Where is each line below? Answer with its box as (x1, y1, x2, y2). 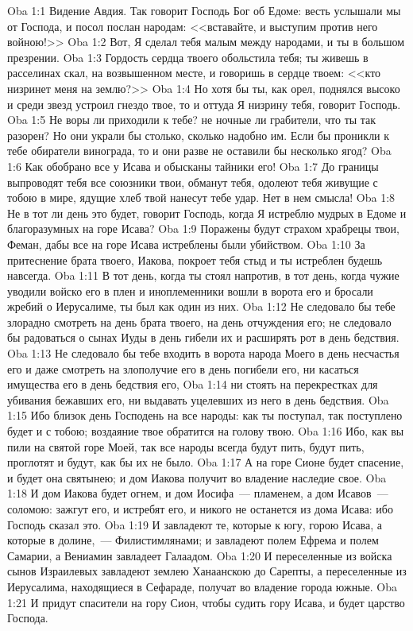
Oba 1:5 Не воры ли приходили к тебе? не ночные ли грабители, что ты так (7, 111, 376, 128)
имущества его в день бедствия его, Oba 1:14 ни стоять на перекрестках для (7, 376, 378, 393)
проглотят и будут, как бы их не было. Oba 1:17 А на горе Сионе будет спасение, (7, 454, 404, 470)
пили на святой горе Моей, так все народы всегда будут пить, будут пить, (7, 438, 365, 455)
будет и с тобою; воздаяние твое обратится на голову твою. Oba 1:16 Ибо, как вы (7, 423, 404, 439)
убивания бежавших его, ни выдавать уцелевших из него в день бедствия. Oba (7, 391, 389, 408)
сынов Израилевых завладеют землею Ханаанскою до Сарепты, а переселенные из (7, 563, 407, 579)
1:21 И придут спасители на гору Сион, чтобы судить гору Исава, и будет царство (7, 594, 405, 610)
